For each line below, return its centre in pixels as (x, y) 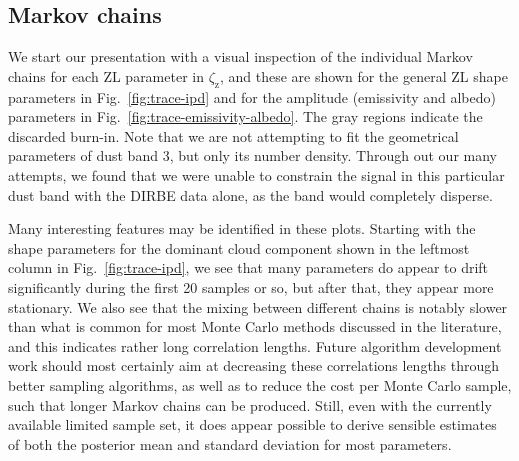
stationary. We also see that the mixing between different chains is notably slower (258, 306)
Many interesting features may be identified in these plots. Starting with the (242, 228)
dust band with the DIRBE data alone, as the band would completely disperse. (250, 194)
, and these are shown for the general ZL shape (363, 75)
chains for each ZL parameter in (106, 75)
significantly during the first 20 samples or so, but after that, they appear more (251, 286)
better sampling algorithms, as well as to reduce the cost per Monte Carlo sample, (260, 384)
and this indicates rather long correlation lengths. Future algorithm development (255, 345)
